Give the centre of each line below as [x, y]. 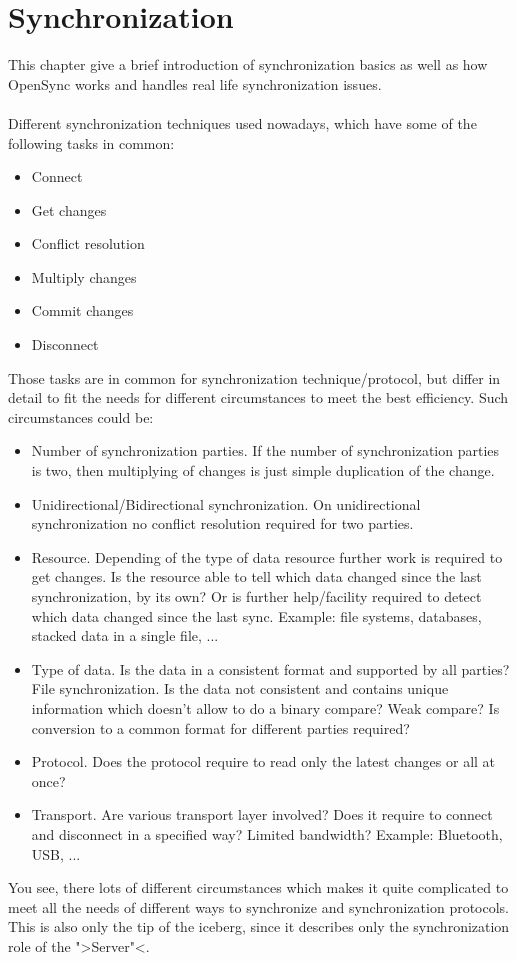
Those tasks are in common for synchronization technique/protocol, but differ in [254, 377]
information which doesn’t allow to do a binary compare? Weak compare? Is [265, 707]
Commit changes [82, 310]
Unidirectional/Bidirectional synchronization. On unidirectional [226, 503]
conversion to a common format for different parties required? [220, 727]
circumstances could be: [81, 416]
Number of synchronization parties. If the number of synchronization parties [265, 450]
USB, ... [56, 853]
